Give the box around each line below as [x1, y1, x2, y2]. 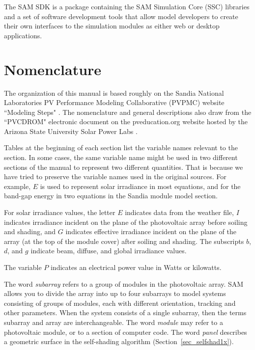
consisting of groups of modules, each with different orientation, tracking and [4, 297, 236, 308]
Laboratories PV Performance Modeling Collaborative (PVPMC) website [4, 97, 225, 108]
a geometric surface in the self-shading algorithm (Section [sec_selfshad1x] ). [4, 336, 234, 347]
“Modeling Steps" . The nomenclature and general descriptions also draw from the [4, 107, 252, 117]
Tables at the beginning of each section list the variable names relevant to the [4, 142, 238, 153]
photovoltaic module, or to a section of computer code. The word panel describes [4, 326, 247, 337]
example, [4, 181, 31, 191]
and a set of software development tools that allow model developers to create [4, 11, 238, 21]
